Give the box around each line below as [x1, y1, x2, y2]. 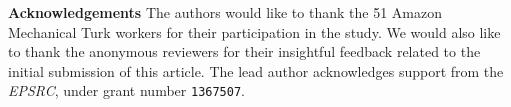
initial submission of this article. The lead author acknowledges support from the [8, 60, 504, 81]
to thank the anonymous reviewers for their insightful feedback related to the [8, 41, 481, 62]
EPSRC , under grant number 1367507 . [8, 80, 245, 101]
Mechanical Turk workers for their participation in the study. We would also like [8, 21, 501, 42]
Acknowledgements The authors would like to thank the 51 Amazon [8, 2, 442, 22]
